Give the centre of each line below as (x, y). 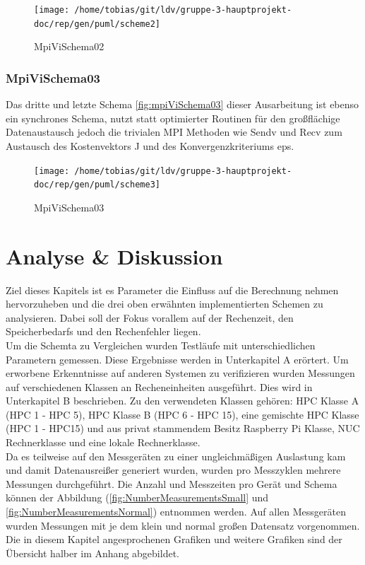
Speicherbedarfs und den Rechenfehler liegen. (103, 331)
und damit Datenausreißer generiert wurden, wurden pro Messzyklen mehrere (173, 470)
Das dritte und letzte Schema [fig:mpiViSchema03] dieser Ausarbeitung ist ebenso (182, 104)
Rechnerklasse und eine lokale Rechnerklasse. (103, 442)
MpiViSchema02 (69, 46)
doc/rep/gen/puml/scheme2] (97, 24)
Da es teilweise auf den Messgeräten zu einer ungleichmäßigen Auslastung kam (176, 456)
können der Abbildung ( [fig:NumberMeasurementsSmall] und (137, 497)
